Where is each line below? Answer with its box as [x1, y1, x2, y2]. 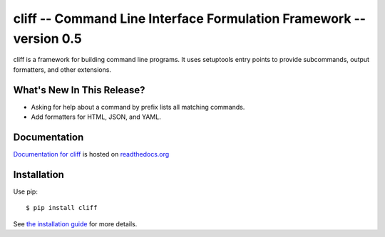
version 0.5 [13, 31, 82, 46]
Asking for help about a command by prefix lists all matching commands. [31, 102, 245, 111]
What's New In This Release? [13, 84, 145, 96]
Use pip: [13, 187, 38, 196]
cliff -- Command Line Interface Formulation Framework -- [13, 11, 366, 26]
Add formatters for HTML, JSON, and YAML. [31, 112, 162, 121]
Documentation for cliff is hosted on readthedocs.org [13, 149, 170, 158]
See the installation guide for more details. [13, 219, 138, 228]
